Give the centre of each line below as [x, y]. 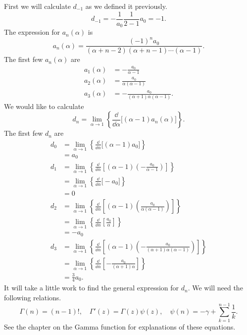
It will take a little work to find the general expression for [92, 288]
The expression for [32, 32]
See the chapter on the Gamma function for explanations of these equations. [120, 326]
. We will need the [215, 288]
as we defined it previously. [126, 6]
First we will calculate [37, 6]
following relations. [33, 298]
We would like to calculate [44, 106]
